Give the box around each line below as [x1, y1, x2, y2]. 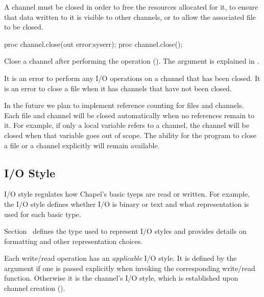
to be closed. [4, 21, 43, 32]
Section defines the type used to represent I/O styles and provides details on [4, 226, 247, 236]
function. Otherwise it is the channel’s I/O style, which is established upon [4, 273, 238, 283]
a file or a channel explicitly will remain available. [4, 140, 160, 150]
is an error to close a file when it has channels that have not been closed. [4, 83, 232, 93]
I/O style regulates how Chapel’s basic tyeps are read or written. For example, [4, 188, 250, 199]
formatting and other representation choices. [4, 235, 143, 246]
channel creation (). [4, 283, 65, 293]
